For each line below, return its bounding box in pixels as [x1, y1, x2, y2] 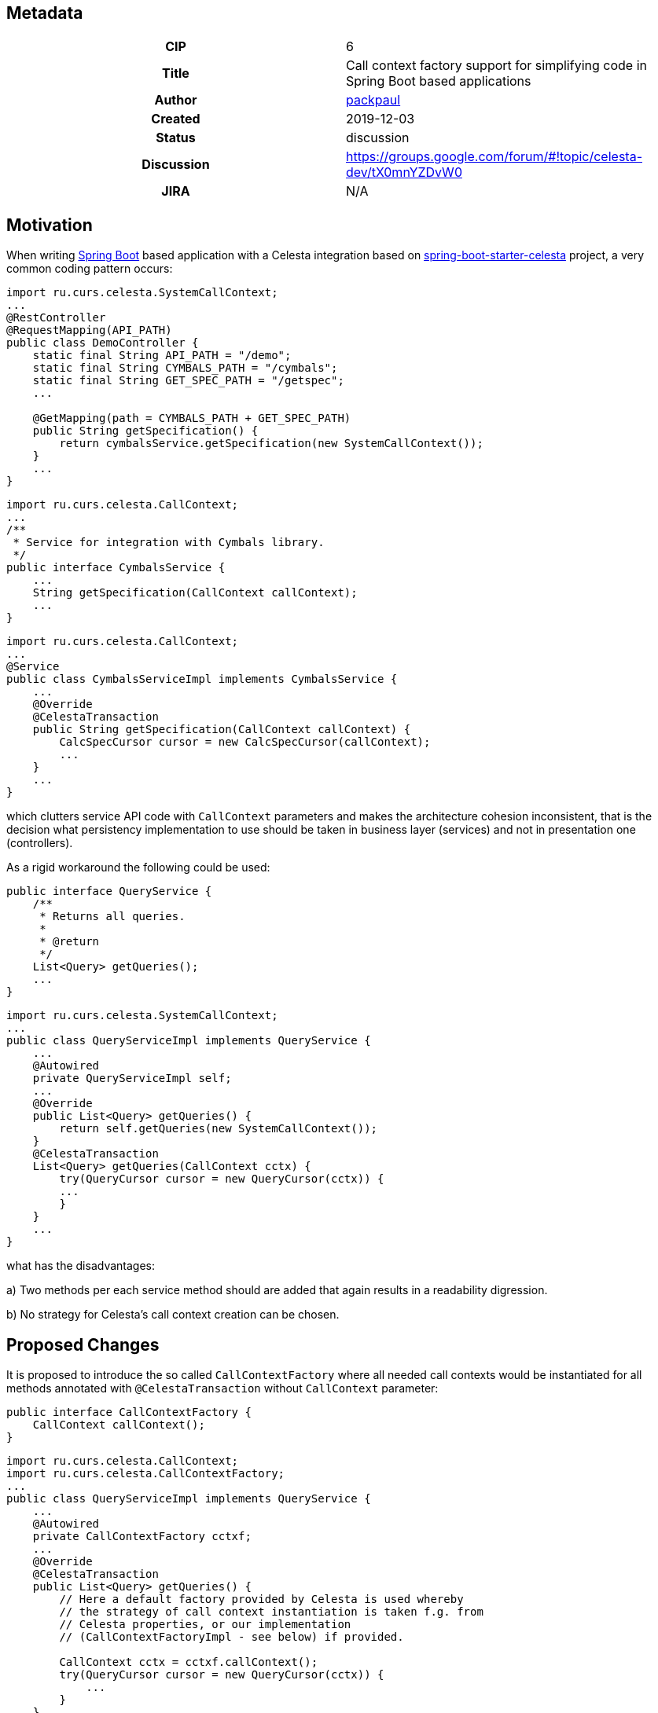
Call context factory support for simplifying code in [346, 57, 647, 74]
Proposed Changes [6, 1334, 160, 1355]
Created [151, 111, 200, 127]
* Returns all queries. [39, 910, 186, 923]
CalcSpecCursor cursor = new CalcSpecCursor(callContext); [59, 735, 431, 749]
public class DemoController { [6, 336, 199, 350]
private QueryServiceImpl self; [32, 1072, 232, 1085]
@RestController [6, 311, 106, 325]
